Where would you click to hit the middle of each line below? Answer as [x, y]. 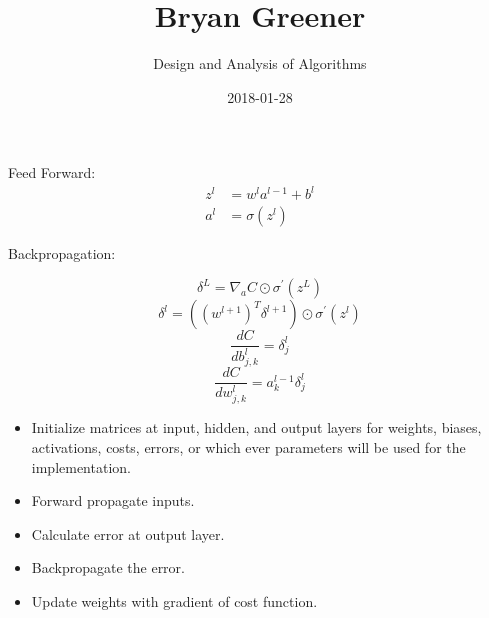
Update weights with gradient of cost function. [174, 600]
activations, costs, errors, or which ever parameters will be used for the [248, 446]
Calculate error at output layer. [128, 533]
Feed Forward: [52, 172]
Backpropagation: [62, 253]
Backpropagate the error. [108, 567]
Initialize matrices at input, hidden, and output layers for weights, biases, [256, 427]
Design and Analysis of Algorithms [260, 63]
